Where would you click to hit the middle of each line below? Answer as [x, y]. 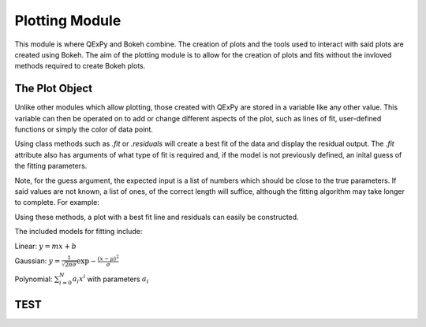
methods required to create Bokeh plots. [80, 66]
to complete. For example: [57, 203]
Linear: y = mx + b [45, 246]
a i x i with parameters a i [110, 279]
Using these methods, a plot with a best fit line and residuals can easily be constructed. [157, 217]
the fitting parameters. [51, 166]
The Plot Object [54, 89]
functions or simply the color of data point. [84, 129]
